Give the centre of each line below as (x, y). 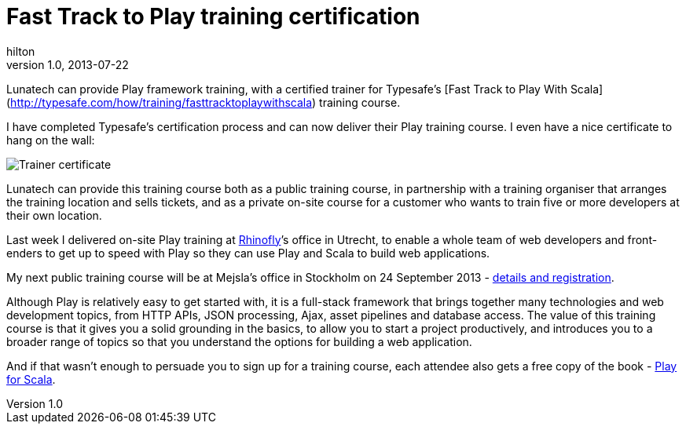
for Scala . (31, 379)
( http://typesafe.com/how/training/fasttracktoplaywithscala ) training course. (204, 102)
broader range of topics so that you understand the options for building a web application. (239, 341)
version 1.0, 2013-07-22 (68, 64)
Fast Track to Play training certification (213, 16)
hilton (21, 51)
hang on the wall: (51, 140)
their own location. (54, 215)
